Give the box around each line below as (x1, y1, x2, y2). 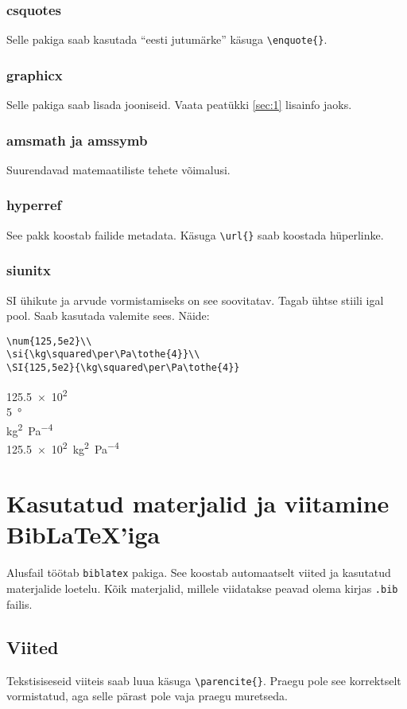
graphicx (6, 64, 63, 84)
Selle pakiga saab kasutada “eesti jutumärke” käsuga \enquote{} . (6, 31, 328, 48)
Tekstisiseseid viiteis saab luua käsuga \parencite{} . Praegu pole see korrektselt (6, 672, 401, 688)
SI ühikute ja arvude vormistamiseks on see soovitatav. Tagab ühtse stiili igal (6, 291, 384, 308)
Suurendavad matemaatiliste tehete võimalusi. (6, 161, 231, 177)
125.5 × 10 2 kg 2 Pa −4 (6, 438, 119, 457)
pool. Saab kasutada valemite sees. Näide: (6, 307, 210, 324)
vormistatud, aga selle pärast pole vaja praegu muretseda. (6, 688, 288, 704)
